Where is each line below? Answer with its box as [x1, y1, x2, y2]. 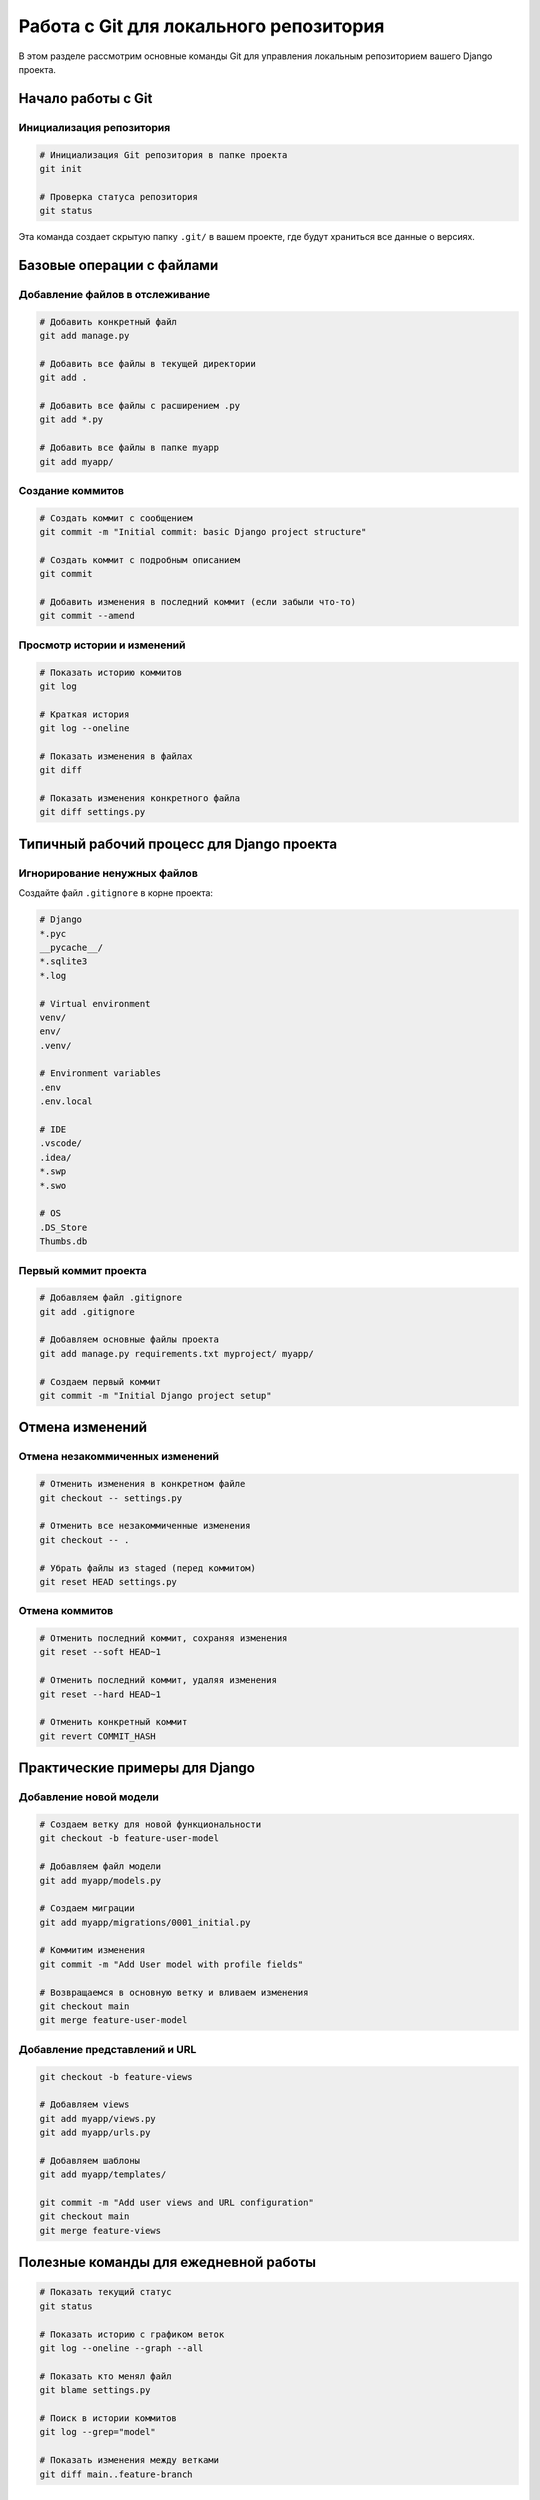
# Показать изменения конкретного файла [39, 793, 240, 804]
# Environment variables [39, 1068, 162, 1079]
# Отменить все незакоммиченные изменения [39, 1520, 251, 1532]
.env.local [39, 1096, 93, 1107]
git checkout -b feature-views [39, 2071, 194, 2082]
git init [39, 163, 83, 174]
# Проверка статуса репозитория [39, 191, 199, 202]
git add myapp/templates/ [39, 2169, 167, 2180]
